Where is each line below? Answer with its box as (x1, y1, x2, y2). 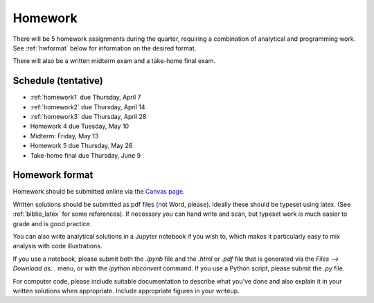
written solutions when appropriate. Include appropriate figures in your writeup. (12, 287, 240, 295)
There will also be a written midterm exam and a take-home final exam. (12, 57, 216, 65)
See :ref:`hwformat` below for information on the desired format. (12, 44, 197, 52)
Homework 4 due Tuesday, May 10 (30, 122, 130, 131)
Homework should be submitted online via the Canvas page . (12, 187, 185, 196)
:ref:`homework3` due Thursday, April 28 (30, 113, 147, 121)
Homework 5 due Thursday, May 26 (30, 142, 133, 150)
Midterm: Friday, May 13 (30, 131, 99, 140)
